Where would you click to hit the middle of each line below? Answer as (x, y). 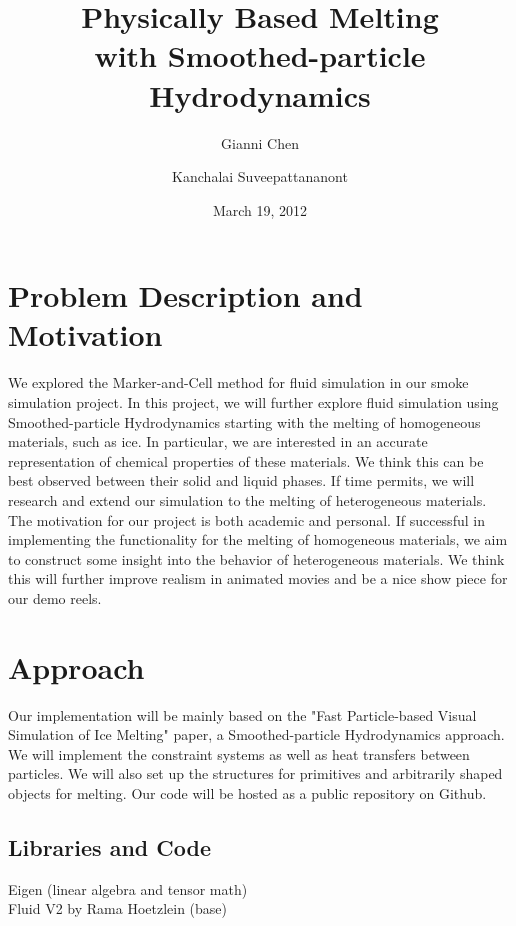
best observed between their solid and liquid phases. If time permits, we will (241, 480)
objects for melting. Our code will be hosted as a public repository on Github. (247, 793)
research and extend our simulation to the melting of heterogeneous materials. (247, 499)
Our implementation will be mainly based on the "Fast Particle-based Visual (242, 714)
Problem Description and (185, 295)
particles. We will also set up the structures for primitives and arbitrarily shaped (255, 773)
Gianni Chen (260, 142)
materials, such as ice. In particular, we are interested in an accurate (218, 441)
